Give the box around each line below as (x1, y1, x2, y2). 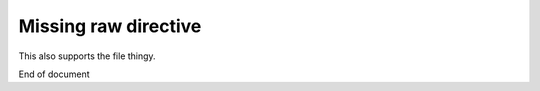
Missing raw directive (18, 15, 202, 37)
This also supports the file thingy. (18, 50, 156, 62)
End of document (18, 68, 90, 80)
